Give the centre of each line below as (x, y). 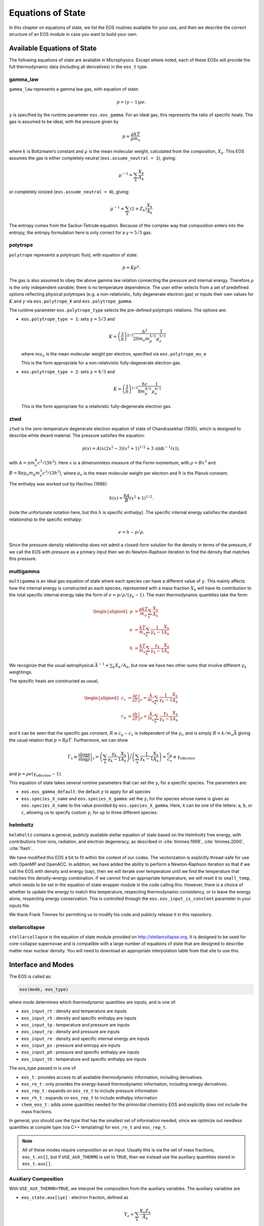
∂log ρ (84, 759)
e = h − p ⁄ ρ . (131, 532)
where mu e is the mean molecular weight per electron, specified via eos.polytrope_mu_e (114, 354)
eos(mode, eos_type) (44, 989)
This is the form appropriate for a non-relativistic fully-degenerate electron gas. (101, 362)
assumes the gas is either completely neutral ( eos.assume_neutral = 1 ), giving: (93, 158)
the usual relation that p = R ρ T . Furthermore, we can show (68, 740)
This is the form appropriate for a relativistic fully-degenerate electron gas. (97, 406)
